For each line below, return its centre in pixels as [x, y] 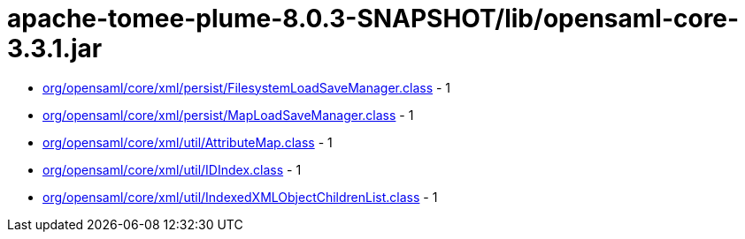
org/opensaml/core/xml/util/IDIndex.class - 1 [172, 169]
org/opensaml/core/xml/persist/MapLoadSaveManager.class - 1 [228, 115]
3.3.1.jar [55, 49]
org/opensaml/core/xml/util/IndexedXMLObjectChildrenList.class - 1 [240, 197]
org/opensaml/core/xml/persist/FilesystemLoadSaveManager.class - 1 [247, 87]
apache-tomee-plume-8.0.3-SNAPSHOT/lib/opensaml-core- [373, 19]
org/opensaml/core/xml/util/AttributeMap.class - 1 [188, 142]
